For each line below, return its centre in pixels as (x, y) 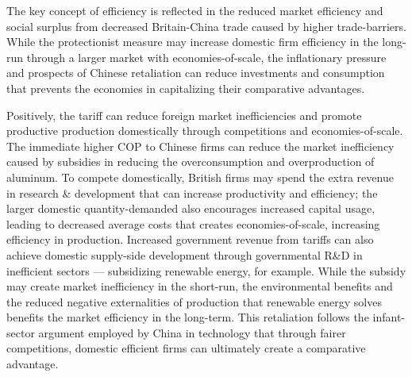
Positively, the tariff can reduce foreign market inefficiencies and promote (184, 115)
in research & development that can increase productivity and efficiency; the (192, 192)
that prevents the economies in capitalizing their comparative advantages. (186, 88)
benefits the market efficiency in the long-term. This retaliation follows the (188, 317)
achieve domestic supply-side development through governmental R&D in (185, 254)
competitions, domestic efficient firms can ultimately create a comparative (186, 348)
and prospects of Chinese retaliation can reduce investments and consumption (196, 73)
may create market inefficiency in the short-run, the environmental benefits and (200, 286)
